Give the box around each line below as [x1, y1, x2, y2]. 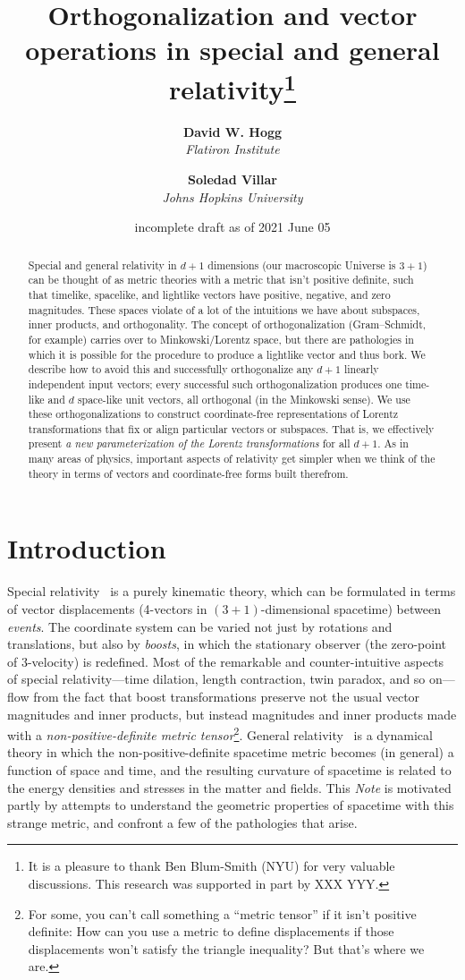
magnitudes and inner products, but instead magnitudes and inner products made [7, 704, 457, 723]
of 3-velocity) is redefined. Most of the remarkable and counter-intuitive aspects [7, 652, 444, 670]
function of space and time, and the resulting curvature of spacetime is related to [7, 760, 452, 779]
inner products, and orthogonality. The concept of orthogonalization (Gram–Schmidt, [28, 317, 427, 332]
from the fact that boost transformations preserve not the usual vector [33, 686, 420, 705]
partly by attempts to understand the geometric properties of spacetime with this [7, 796, 454, 814]
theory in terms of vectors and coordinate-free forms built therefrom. [28, 465, 349, 481]
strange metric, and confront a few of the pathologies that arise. [7, 813, 358, 831]
